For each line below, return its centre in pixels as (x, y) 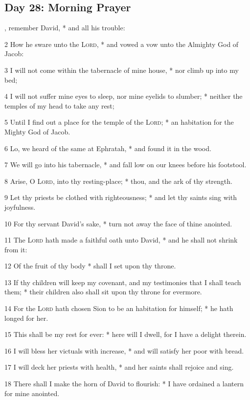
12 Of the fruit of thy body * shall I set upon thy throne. (90, 266)
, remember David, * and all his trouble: (65, 28)
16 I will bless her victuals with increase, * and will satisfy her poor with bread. (124, 350)
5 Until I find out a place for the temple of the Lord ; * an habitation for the (119, 122)
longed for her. (26, 318)
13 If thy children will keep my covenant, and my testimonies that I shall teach (123, 282)
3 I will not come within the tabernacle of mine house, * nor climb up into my (122, 70)
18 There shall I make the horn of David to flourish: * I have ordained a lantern (124, 384)
